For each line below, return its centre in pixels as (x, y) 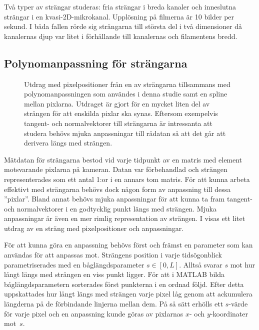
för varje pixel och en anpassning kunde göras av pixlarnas (94, 313)
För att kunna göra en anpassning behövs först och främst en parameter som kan (128, 245)
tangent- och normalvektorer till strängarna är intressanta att (118, 123)
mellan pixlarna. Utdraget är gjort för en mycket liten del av (117, 103)
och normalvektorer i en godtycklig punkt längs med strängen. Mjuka (110, 208)
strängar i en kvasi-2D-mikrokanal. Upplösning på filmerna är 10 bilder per (119, 16)
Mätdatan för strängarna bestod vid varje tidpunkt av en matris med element (123, 159)
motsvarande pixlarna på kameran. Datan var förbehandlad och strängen (116, 169)
